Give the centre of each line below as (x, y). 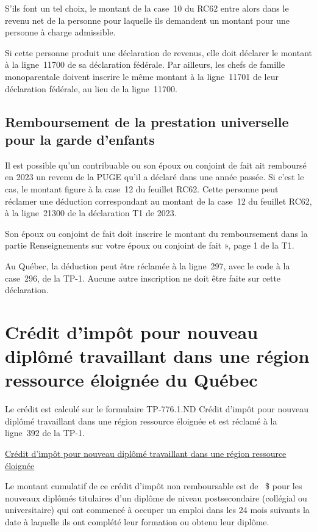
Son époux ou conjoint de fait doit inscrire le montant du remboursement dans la (156, 233)
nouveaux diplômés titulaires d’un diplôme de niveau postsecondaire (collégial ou (156, 497)
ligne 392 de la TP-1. (45, 433)
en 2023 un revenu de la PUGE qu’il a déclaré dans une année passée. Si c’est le (155, 177)
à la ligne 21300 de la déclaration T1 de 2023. (91, 213)
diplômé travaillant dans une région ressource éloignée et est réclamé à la (141, 421)
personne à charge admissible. (60, 32)
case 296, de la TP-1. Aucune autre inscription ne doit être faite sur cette (143, 278)
